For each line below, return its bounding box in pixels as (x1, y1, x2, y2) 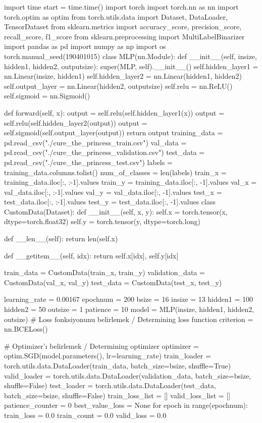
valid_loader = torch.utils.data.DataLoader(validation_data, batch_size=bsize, (4, 370, 251, 381)
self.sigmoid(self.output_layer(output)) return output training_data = (4, 127, 223, 138)
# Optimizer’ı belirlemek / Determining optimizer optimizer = (4, 340, 199, 351)
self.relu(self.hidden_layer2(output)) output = (4, 117, 147, 128)
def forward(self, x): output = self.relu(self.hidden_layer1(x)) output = (4, 107, 225, 118)
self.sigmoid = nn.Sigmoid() (4, 90, 90, 101)
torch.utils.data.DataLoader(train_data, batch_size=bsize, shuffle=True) (4, 360, 231, 371)
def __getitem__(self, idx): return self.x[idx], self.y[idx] (4, 250, 179, 260)
